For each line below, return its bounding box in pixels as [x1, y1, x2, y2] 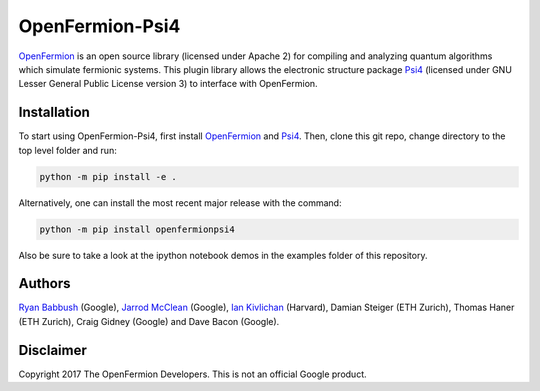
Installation [18, 104, 90, 121]
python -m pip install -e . [39, 171, 177, 182]
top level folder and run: [18, 144, 117, 156]
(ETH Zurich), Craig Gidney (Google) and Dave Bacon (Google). [18, 315, 280, 327]
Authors [18, 275, 71, 292]
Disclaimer [18, 341, 87, 359]
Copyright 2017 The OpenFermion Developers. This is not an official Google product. [18, 368, 367, 380]
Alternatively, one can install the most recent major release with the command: [18, 196, 342, 209]
